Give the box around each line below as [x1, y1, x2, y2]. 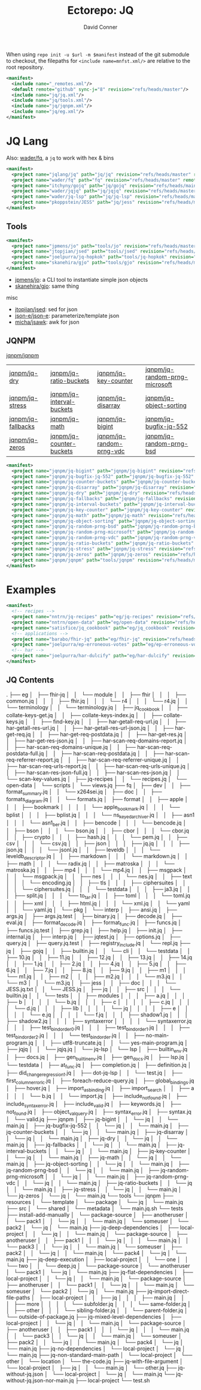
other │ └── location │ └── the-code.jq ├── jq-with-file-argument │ [6, 1358, 184, 1365]
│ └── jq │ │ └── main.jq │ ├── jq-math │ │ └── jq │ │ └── [6, 1154, 181, 1161]
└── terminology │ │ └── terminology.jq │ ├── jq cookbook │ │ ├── [6, 703, 188, 712]
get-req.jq [6, 730, 31, 738]
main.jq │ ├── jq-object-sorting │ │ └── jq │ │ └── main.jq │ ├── [6, 1160, 190, 1168]
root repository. [6, 64, 44, 71]
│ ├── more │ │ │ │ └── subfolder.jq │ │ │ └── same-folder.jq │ [6, 1301, 191, 1308]
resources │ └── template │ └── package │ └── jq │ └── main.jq [6, 1199, 184, 1206]
